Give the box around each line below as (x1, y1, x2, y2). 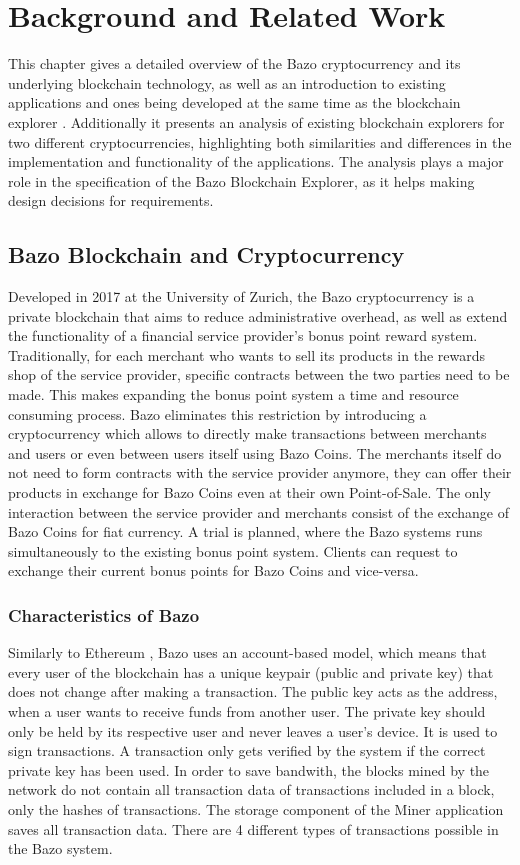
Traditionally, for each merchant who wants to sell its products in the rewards (8, 344, 486, 365)
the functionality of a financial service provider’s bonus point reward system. (8, 325, 478, 346)
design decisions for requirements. (8, 190, 214, 211)
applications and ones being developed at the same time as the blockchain (8, 92, 461, 113)
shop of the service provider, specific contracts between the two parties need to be (8, 364, 510, 385)
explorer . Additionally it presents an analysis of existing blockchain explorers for (8, 111, 505, 132)
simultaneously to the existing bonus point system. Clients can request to (8, 540, 458, 561)
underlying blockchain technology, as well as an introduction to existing (8, 72, 446, 93)
